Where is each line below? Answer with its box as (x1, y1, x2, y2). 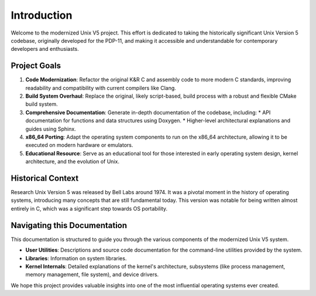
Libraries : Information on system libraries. (25, 254, 127, 261)
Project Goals (11, 61, 61, 71)
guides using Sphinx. (25, 125, 76, 132)
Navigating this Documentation (11, 220, 128, 230)
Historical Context (11, 173, 79, 183)
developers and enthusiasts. (11, 46, 79, 53)
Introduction (11, 9, 73, 22)
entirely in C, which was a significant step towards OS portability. (11, 205, 168, 212)
